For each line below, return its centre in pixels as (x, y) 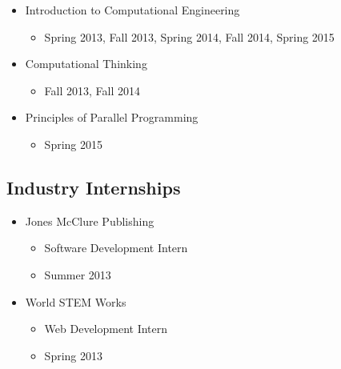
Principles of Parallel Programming (112, 117)
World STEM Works (76, 301)
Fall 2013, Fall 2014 (92, 90)
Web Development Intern (106, 329)
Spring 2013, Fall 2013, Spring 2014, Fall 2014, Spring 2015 (189, 36)
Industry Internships (94, 187)
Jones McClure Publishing (90, 221)
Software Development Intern (116, 248)
